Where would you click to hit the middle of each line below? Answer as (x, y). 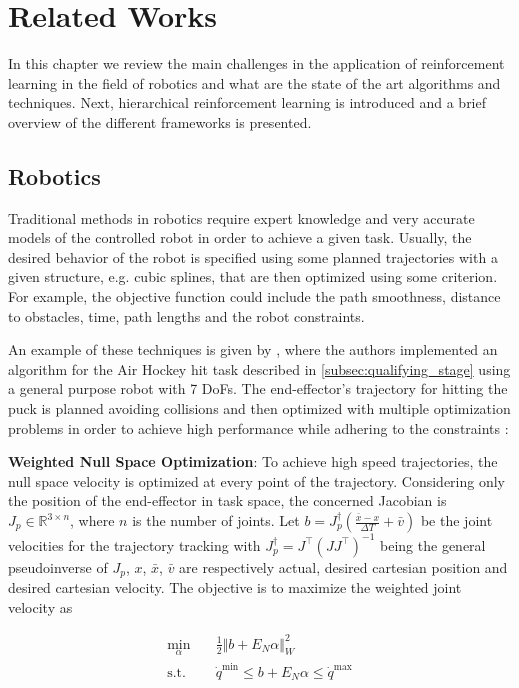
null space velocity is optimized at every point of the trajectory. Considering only (257, 480)
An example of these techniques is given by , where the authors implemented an (253, 349)
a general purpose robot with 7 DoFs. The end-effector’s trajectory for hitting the (258, 388)
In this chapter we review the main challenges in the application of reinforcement (256, 63)
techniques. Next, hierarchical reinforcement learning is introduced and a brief (247, 102)
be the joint (456, 520)
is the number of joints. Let (216, 520)
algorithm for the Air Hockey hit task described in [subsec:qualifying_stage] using (259, 368)
